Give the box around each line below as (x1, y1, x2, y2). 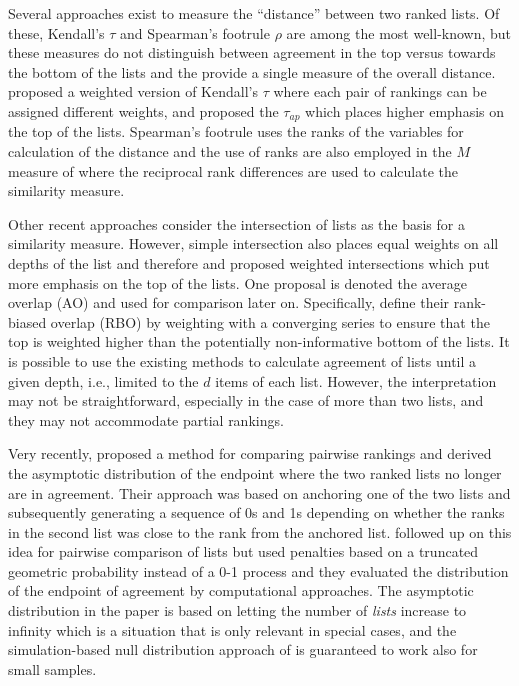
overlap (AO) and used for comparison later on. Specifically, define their (8, 292, 450, 313)
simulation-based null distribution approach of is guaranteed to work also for (8, 639, 478, 660)
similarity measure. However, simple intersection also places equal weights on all (8, 233, 499, 254)
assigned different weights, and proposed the (8, 100, 279, 121)
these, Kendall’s (8, 22, 105, 43)
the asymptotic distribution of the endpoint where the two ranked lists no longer (8, 462, 502, 483)
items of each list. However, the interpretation (215, 370, 497, 391)
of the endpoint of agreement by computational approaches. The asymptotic (8, 580, 474, 601)
